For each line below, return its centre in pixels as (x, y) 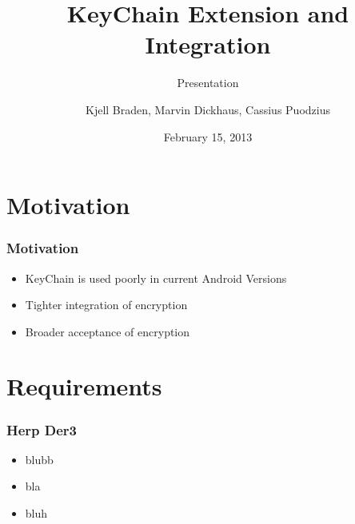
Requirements (84, 386)
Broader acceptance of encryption (108, 331)
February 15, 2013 (208, 136)
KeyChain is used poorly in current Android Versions (156, 278)
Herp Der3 (42, 429)
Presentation (208, 83)
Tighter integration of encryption (106, 305)
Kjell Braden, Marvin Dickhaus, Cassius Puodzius (208, 109)
